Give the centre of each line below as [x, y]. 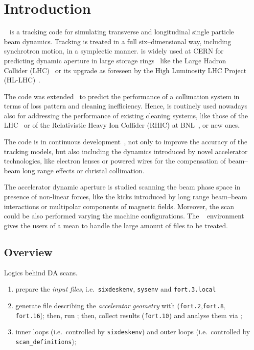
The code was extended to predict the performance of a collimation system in [122, 96]
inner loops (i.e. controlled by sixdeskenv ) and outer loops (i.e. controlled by [133, 332]
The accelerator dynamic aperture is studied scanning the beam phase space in [122, 187]
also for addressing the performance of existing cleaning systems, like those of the [126, 115]
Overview [28, 252]
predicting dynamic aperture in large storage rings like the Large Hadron [115, 60]
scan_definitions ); [46, 341]
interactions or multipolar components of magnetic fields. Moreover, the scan [119, 206]
